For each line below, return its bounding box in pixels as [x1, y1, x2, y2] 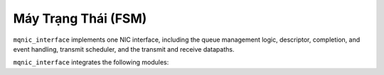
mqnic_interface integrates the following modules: [13, 58, 169, 67]
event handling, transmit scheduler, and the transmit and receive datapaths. [13, 45, 235, 53]
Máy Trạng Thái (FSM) [13, 11, 147, 26]
